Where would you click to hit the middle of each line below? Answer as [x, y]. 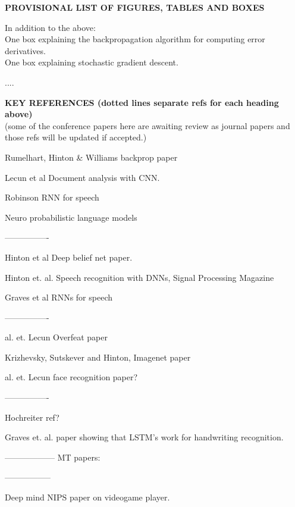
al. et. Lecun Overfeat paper [56, 337]
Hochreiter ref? [32, 417]
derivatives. [25, 50]
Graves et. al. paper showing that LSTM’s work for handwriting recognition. [144, 437]
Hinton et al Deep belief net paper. [69, 257]
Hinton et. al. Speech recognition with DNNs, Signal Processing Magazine [139, 277]
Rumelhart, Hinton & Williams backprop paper [91, 157]
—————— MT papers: [53, 457]
